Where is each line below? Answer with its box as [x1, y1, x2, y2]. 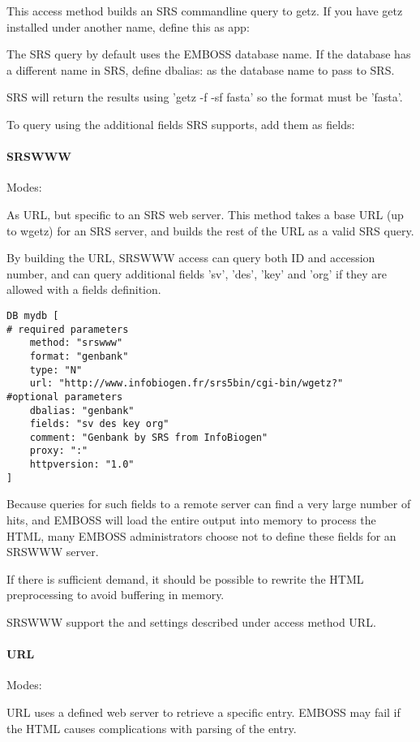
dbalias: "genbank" [29, 404, 135, 416]
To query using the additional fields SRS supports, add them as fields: [6, 115, 355, 132]
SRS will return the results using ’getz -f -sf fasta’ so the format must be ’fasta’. [6, 88, 403, 106]
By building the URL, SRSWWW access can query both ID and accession [6, 249, 375, 266]
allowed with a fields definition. [6, 281, 161, 298]
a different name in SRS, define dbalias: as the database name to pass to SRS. [6, 61, 395, 78]
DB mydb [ [6, 309, 59, 321]
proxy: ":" [29, 445, 88, 457]
